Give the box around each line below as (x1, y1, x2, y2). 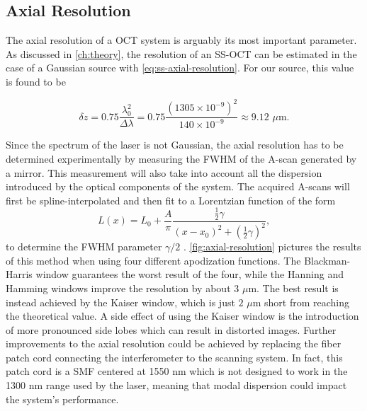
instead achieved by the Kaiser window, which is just (6, 294, 235, 309)
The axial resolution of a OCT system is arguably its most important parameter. (6, 33, 357, 47)
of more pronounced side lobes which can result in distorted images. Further (6, 322, 337, 337)
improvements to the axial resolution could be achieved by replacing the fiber (6, 336, 341, 351)
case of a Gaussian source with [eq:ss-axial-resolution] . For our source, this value (6, 60, 354, 75)
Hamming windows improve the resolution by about (6, 280, 231, 295)
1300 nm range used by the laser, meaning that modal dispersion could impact (6, 378, 347, 393)
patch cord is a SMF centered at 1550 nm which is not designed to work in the (6, 364, 348, 378)
